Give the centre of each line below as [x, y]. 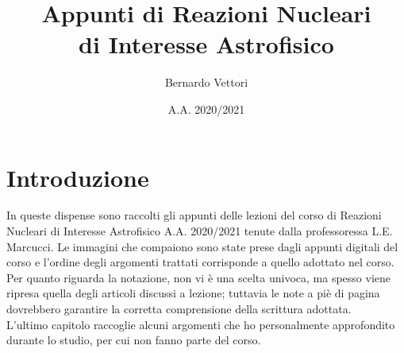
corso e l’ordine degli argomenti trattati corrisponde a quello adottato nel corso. [200, 262]
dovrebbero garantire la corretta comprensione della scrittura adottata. [179, 308]
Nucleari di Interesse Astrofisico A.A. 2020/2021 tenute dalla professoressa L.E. [200, 231]
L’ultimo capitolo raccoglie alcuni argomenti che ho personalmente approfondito [201, 324]
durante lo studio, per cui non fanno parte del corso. [134, 340]
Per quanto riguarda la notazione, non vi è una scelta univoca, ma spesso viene [199, 277]
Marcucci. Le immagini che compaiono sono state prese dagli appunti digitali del [202, 246]
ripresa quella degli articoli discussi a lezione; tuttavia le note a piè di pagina [193, 293]
